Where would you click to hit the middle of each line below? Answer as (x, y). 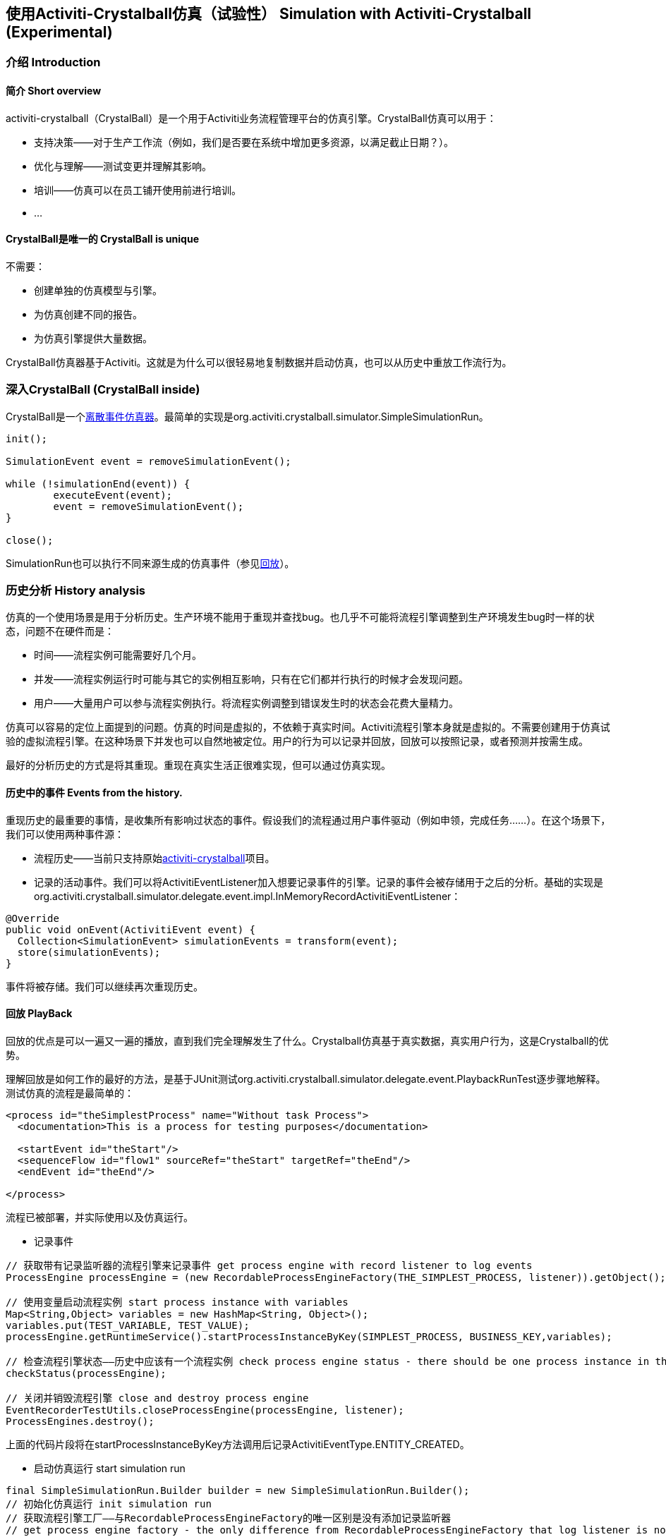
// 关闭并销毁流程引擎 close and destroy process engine (157, 1398)
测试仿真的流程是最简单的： (70, 1093)
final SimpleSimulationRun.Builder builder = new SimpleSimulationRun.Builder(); (238, 1490)
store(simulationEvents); (89, 952)
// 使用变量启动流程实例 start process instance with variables (177, 1302)
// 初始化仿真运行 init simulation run (109, 1503)
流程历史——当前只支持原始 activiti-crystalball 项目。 (155, 858)
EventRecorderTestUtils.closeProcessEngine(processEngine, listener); (205, 1410)
